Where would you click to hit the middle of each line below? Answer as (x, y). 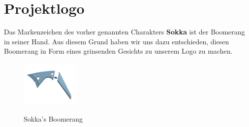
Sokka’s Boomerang (53, 118)
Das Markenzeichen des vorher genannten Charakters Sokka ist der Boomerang (124, 32)
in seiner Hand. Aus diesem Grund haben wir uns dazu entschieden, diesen (117, 41)
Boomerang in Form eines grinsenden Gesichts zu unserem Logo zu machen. (118, 51)
